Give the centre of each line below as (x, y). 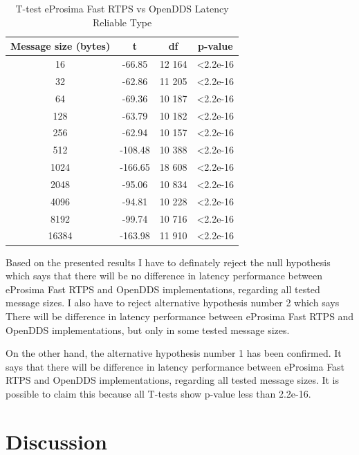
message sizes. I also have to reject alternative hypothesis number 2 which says (173, 303)
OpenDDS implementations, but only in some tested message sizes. (148, 329)
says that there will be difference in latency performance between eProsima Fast (175, 366)
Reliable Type (122, 22)
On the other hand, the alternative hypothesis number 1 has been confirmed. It (174, 353)
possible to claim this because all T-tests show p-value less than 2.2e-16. (158, 393)
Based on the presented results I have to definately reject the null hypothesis (168, 262)
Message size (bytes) (61, 46)
